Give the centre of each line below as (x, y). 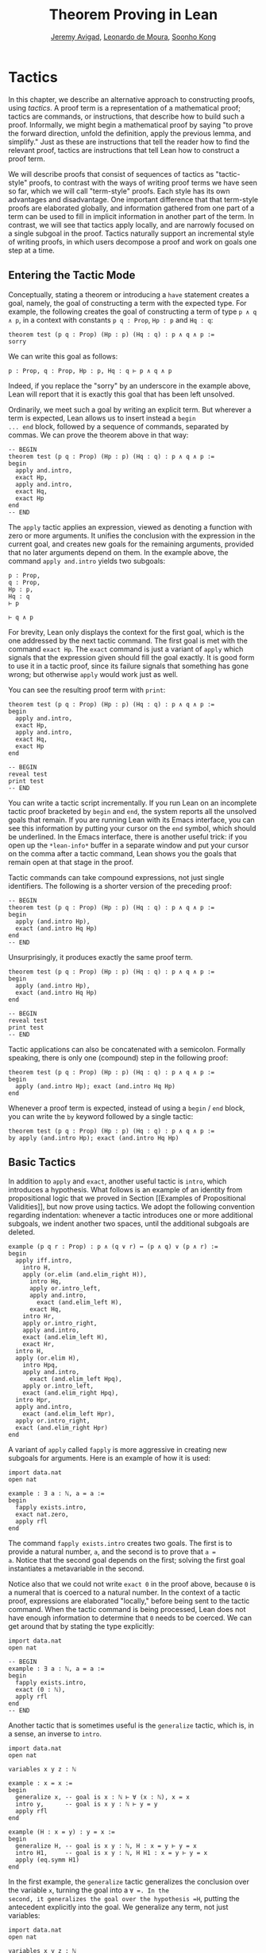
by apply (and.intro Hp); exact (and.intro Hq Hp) (94, 1138)
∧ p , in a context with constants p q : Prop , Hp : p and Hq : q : (111, 319)
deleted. (22, 1232)
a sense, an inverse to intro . (55, 1734)
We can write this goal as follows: (63, 356)
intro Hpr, (33, 1400)
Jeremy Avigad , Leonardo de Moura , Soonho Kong (133, 37)
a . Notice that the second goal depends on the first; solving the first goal (127, 1560)
